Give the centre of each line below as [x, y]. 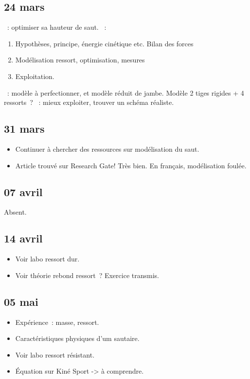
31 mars [24, 129]
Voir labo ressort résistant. [55, 354]
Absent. [15, 212]
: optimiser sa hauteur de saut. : [57, 27]
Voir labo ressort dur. [47, 259]
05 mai [21, 301]
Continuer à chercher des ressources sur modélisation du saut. [107, 149]
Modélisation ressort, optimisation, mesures [80, 60]
